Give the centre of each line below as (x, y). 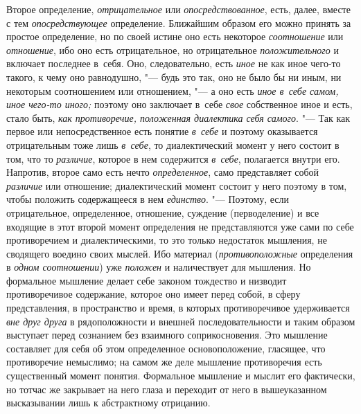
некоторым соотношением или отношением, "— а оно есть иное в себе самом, (173, 90)
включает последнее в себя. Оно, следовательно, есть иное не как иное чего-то (174, 63)
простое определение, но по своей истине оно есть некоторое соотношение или (175, 36)
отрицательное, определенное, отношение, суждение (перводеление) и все (163, 212)
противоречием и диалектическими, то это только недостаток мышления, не (167, 240)
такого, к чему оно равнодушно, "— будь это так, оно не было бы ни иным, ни (174, 76)
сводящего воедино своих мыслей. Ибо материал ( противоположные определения (180, 253)
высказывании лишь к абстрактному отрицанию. (108, 403)
